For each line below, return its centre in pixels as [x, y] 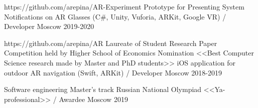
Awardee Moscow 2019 [93, 99]
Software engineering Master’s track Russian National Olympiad [103, 89]
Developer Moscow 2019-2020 [49, 26]
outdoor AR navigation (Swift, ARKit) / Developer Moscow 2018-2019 [113, 72]
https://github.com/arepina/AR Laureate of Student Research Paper [111, 43]
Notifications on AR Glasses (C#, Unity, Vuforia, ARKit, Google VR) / [115, 16]
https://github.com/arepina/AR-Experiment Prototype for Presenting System [124, 6]
